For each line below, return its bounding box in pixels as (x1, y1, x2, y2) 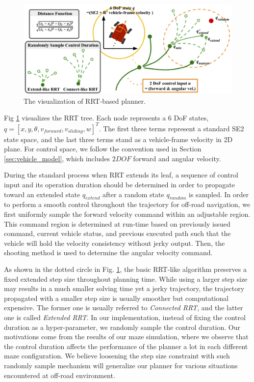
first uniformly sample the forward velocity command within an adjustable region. (4, 209, 251, 219)
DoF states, (174, 112, 209, 122)
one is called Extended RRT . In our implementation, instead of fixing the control (4, 312, 246, 322)
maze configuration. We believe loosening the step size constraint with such (4, 351, 230, 361)
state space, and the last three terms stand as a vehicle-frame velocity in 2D (4, 134, 233, 144)
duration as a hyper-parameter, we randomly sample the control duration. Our (4, 322, 240, 332)
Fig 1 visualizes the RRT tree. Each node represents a (4, 112, 166, 122)
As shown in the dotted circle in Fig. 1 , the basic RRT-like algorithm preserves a (4, 264, 247, 274)
